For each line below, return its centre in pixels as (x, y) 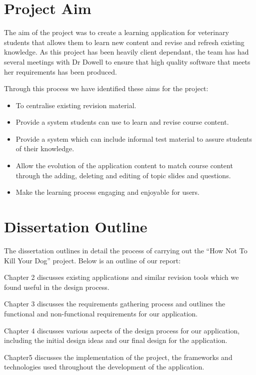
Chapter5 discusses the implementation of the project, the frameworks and (118, 357)
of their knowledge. (45, 148)
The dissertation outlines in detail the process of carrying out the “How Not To (126, 250)
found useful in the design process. (57, 287)
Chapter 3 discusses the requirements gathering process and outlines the (115, 304)
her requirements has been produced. (60, 71)
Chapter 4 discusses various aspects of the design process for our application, (122, 330)
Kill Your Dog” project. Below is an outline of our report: (92, 260)
